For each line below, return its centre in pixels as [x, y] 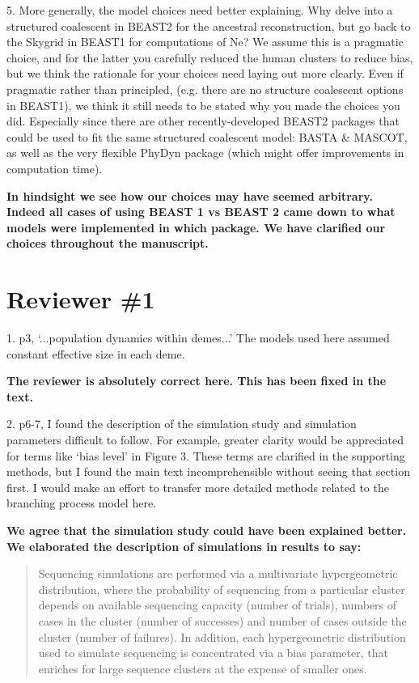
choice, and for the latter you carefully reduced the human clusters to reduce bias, [210, 57]
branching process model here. [81, 503]
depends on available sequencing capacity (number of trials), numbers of [218, 605]
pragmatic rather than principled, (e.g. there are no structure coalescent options [205, 89]
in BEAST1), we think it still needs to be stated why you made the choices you [203, 105]
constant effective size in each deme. [96, 353]
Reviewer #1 [81, 299]
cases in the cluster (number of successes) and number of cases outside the [222, 620]
